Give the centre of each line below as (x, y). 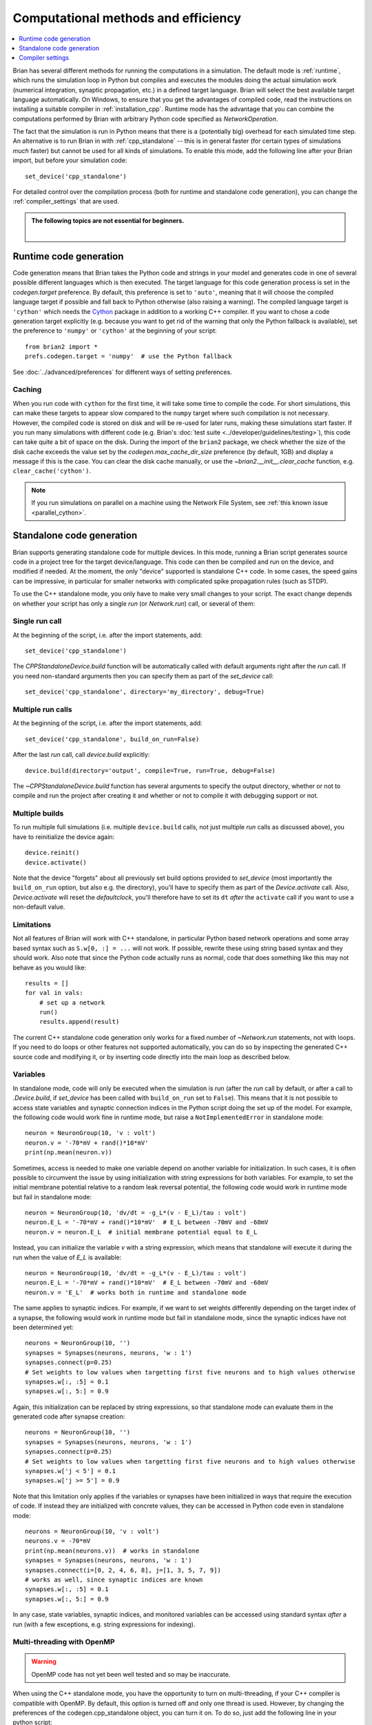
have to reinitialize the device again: (64, 837)
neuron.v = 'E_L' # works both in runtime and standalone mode (136, 1292)
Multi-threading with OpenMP (64, 1642)
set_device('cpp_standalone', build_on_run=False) (112, 739)
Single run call (37, 621)
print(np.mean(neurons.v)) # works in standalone (112, 1550)
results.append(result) (79, 1022)
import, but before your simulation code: (70, 160)
